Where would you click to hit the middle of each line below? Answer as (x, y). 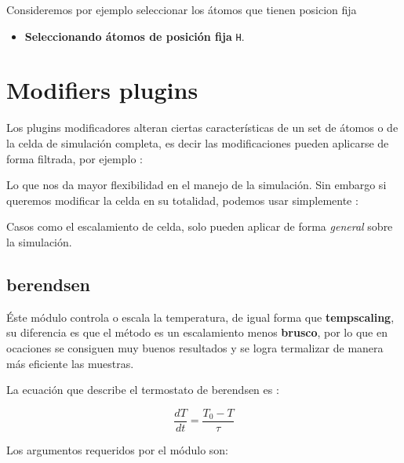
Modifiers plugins (102, 90)
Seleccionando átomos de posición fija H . (135, 36)
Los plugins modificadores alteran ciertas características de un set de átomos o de (202, 128)
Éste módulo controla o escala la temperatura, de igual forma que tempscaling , (200, 317)
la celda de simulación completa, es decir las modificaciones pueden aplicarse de (198, 142)
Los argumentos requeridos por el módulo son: (117, 449)
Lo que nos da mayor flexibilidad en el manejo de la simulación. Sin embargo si (197, 185)
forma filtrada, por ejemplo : (75, 158)
